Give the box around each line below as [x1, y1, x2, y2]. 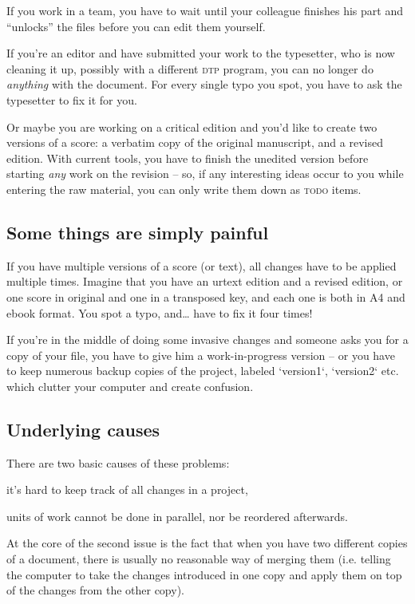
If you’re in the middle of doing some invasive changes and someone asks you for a [6, 331, 409, 348]
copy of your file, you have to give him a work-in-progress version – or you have [6, 346, 395, 363]
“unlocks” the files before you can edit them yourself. [6, 18, 266, 34]
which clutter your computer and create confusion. [6, 377, 254, 394]
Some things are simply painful [6, 219, 269, 244]
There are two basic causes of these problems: [6, 454, 230, 471]
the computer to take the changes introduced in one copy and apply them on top [6, 566, 402, 582]
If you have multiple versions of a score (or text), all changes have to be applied [6, 257, 397, 274]
